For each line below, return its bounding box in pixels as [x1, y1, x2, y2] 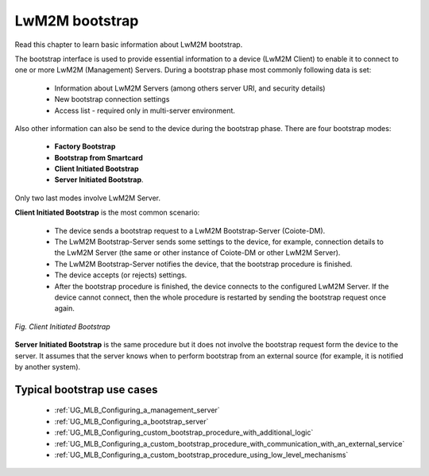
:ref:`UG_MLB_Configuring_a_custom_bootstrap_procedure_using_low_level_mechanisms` [54, 450, 349, 459]
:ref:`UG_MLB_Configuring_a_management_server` [54, 405, 220, 415]
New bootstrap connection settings [54, 95, 170, 104]
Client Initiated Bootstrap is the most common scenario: [14, 207, 200, 218]
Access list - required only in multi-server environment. [54, 106, 236, 115]
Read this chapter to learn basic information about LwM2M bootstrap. [14, 40, 243, 49]
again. [54, 304, 75, 313]
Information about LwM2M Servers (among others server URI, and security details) [54, 83, 326, 93]
